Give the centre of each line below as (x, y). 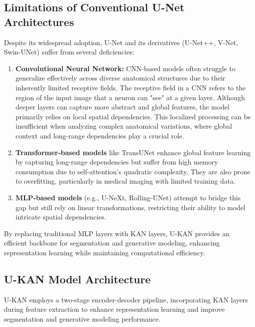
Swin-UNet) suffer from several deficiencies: (69, 52)
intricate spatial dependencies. (61, 217)
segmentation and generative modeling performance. (82, 318)
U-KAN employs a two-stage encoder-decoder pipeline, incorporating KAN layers (126, 299)
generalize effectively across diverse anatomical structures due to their (120, 78)
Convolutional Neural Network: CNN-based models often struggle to (126, 68)
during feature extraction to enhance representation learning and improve (114, 309)
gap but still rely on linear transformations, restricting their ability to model (130, 207)
